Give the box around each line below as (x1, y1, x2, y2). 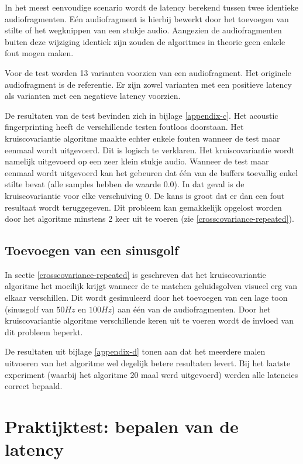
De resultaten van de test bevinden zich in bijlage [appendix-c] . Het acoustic (5, 109, 278, 121)
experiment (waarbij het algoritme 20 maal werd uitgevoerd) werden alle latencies (5, 368, 298, 380)
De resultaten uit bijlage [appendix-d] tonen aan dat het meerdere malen (5, 345, 266, 358)
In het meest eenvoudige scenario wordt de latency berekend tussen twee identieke (5, 1, 299, 13)
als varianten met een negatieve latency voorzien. (5, 90, 181, 102)
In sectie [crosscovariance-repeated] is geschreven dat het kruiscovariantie (5, 268, 266, 280)
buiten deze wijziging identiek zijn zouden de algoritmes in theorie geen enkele (5, 35, 285, 47)
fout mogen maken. (5, 47, 74, 59)
